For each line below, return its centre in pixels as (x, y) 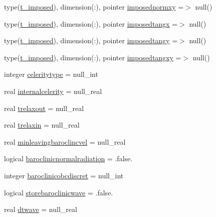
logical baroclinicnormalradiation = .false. (68, 158)
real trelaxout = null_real (44, 108)
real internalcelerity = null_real (53, 91)
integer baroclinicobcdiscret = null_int (64, 175)
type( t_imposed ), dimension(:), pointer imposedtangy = (91, 40)
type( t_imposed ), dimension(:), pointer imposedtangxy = (93, 57)
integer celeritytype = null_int (51, 74)
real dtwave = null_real (41, 209)
